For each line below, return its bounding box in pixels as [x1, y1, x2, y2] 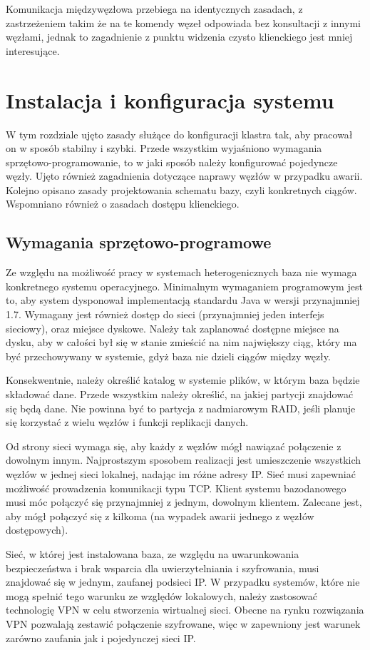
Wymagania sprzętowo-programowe [6, 231, 272, 253]
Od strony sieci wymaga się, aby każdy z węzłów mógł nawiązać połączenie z [6, 438, 341, 453]
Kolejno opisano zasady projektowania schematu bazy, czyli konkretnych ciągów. [6, 182, 357, 197]
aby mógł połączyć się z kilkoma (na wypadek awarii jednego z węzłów [6, 508, 314, 523]
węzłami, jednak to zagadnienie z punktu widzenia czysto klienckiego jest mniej [6, 29, 353, 44]
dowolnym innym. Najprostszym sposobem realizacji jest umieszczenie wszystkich [6, 452, 361, 467]
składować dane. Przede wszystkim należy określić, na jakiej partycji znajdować [6, 387, 354, 402]
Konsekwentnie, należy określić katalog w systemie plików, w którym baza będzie [6, 372, 360, 387]
